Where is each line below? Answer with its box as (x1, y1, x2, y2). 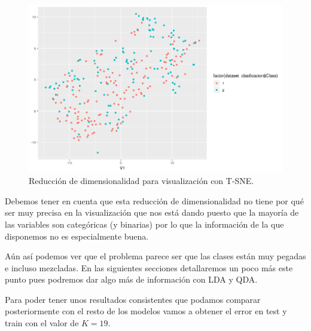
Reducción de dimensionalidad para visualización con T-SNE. (29, 174, 254, 187)
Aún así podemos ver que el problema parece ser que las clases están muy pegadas (5, 250, 306, 262)
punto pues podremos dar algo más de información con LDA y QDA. (5, 273, 258, 286)
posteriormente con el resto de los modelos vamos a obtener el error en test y (5, 305, 287, 317)
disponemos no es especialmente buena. (5, 229, 149, 242)
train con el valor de (5, 317, 79, 329)
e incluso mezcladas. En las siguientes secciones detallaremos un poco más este (5, 261, 293, 274)
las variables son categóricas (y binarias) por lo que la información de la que (5, 217, 284, 230)
